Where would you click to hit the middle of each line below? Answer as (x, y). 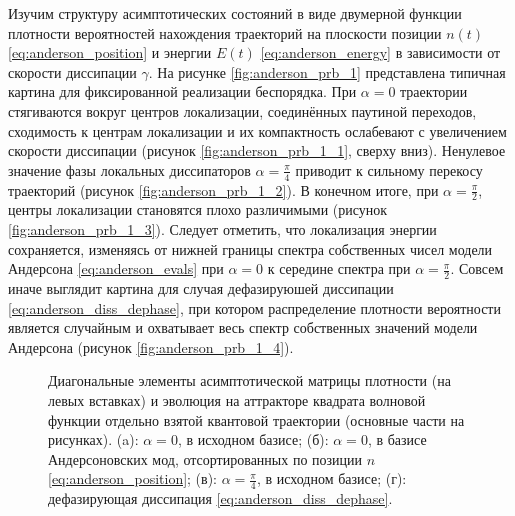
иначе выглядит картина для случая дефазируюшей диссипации (201, 288)
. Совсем (477, 268)
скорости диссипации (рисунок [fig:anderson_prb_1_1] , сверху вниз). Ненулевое (257, 150)
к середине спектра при (339, 268)
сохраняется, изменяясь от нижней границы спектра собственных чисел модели (250, 248)
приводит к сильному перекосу (389, 169)
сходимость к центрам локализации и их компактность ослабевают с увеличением (257, 130)
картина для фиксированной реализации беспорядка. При (182, 91)
